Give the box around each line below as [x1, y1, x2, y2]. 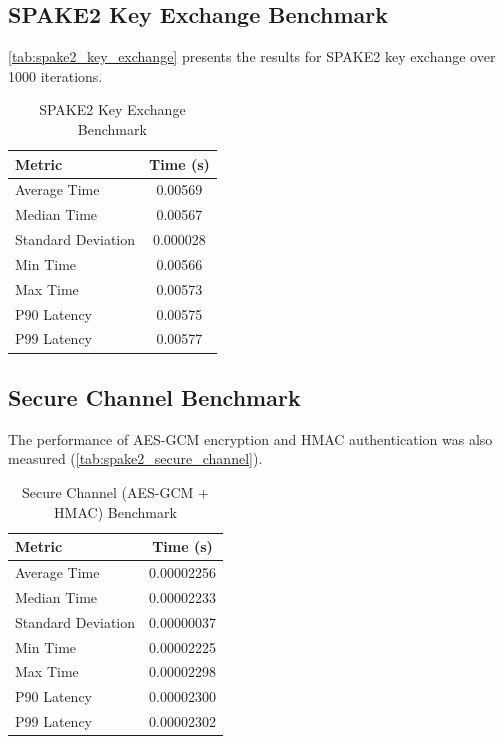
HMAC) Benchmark [54, 501, 177, 522]
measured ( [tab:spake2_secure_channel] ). [8, 448, 263, 469]
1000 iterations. [8, 65, 103, 86]
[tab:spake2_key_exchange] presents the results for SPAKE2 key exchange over [8, 46, 496, 67]
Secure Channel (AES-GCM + [21, 481, 209, 502]
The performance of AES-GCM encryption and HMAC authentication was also [8, 428, 493, 449]
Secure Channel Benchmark [8, 381, 301, 412]
